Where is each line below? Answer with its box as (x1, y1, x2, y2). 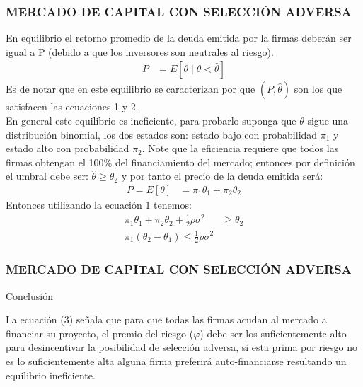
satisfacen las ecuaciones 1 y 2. (6, 99, 139, 114)
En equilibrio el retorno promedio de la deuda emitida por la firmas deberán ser (6, 30, 352, 45)
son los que (294, 81, 342, 96)
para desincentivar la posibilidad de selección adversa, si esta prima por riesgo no (6, 340, 357, 354)
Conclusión (6, 288, 53, 303)
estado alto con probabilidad (6, 141, 129, 156)
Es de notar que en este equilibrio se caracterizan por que (6, 81, 255, 96)
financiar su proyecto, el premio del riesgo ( (6, 325, 194, 340)
